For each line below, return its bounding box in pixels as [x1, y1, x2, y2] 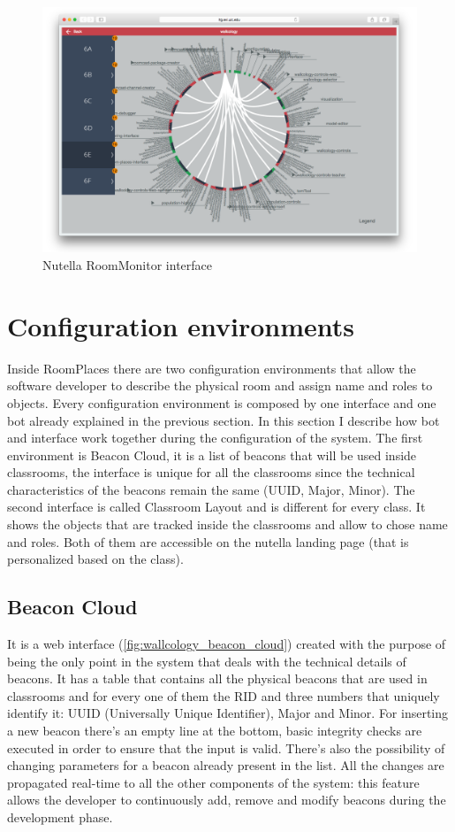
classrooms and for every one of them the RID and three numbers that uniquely [7, 686, 440, 705]
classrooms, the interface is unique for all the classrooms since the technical [7, 463, 415, 481]
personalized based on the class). [7, 550, 184, 568]
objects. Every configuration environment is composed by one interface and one [7, 393, 436, 412]
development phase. [7, 808, 113, 826]
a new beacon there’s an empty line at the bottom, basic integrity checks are [7, 721, 422, 740]
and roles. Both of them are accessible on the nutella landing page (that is [7, 532, 409, 551]
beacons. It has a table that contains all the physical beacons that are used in [7, 669, 428, 688]
